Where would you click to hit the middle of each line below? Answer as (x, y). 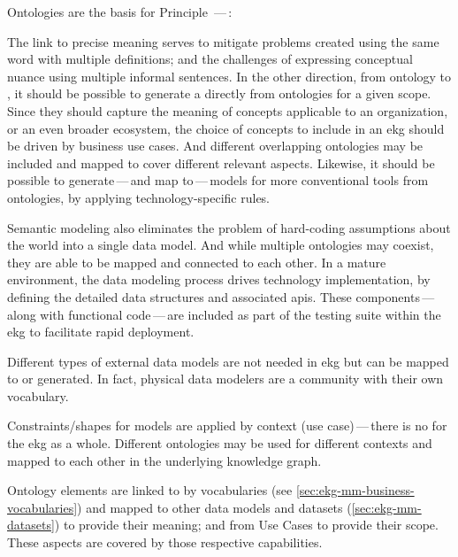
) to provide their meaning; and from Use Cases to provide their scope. (246, 525)
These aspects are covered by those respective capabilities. (165, 542)
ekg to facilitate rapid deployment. (101, 332)
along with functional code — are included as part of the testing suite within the (224, 314)
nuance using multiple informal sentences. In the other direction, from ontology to (229, 76)
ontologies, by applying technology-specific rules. (139, 197)
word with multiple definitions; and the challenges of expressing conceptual (210, 59)
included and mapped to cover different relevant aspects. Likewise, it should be (221, 162)
